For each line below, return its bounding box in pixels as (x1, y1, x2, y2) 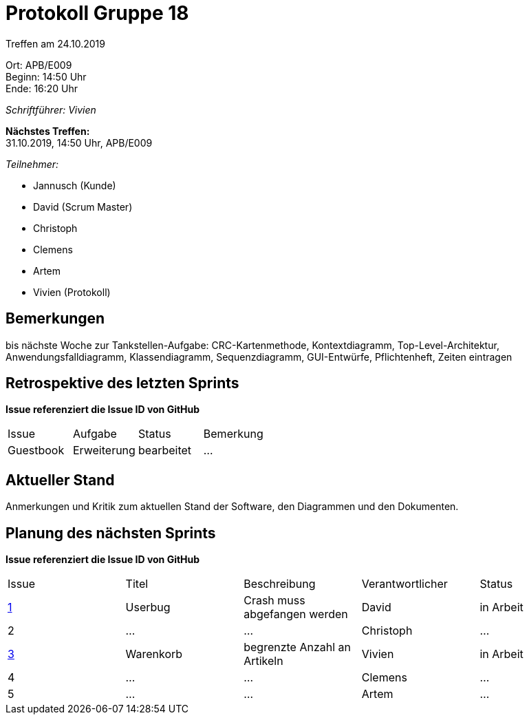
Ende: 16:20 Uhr (6, 82, 78, 94)
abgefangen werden (244, 607, 348, 622)
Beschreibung (244, 577, 316, 591)
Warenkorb (125, 647, 183, 661)
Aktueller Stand (6, 471, 115, 489)
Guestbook (8, 443, 65, 458)
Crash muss (244, 593, 305, 608)
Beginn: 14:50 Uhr (6, 70, 87, 83)
